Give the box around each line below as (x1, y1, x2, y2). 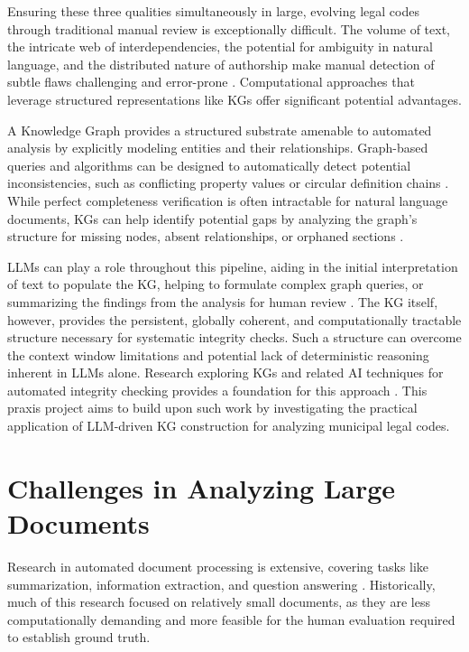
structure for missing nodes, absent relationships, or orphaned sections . (7, 227, 404, 246)
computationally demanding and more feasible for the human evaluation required (7, 610, 455, 629)
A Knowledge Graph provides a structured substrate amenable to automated (7, 120, 432, 139)
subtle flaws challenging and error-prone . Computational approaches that (7, 72, 415, 91)
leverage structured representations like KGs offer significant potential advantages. (7, 89, 462, 108)
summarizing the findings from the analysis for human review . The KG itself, (7, 292, 438, 311)
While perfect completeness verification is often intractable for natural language (7, 191, 448, 210)
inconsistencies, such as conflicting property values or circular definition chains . (7, 173, 449, 192)
